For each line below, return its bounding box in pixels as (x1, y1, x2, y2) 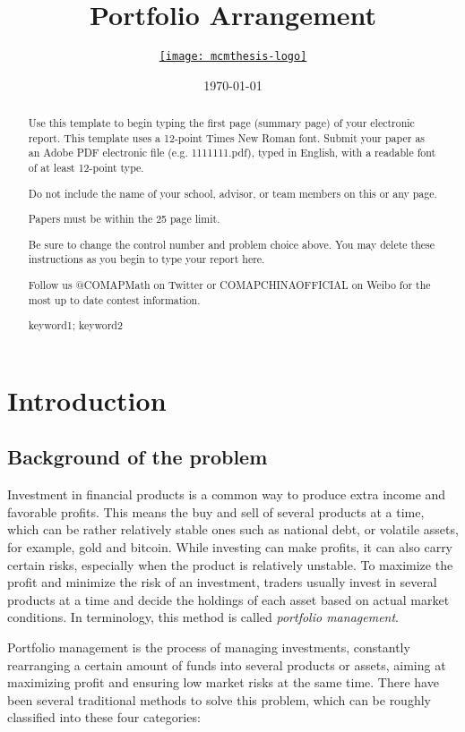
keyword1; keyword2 (28, 318, 123, 333)
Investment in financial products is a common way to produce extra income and (7, 485, 446, 504)
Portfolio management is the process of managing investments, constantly (7, 637, 410, 656)
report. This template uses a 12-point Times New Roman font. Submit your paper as (28, 130, 426, 145)
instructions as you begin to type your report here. (28, 251, 265, 267)
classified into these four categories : (7, 708, 201, 727)
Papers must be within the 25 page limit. (28, 211, 220, 226)
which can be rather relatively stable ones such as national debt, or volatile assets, (7, 520, 459, 539)
